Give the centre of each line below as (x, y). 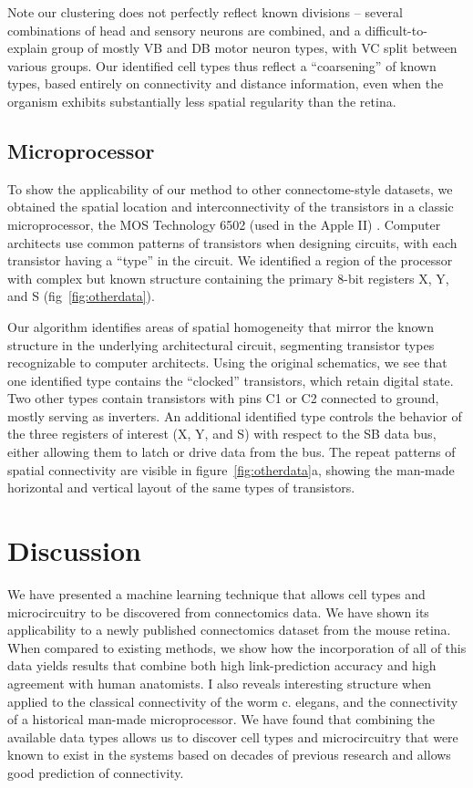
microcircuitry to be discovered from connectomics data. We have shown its (218, 612)
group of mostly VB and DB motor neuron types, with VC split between (254, 48)
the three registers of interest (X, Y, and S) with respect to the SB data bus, (222, 434)
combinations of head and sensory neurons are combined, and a (184, 30)
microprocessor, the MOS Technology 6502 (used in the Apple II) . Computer (224, 224)
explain (27, 48)
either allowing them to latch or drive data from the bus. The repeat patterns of (231, 452)
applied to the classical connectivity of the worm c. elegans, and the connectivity (233, 701)
